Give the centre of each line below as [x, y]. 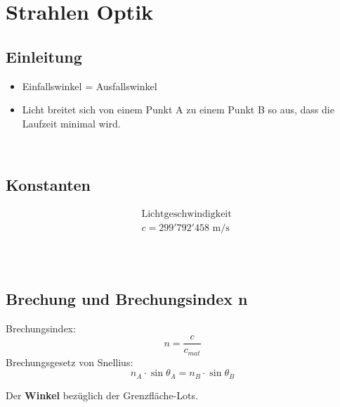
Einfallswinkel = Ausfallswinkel [90, 86]
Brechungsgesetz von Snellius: [70, 362]
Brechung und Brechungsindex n [127, 298]
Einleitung [44, 56]
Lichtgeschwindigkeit [187, 214]
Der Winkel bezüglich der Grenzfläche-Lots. [102, 395]
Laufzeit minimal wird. [71, 123]
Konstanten [48, 185]
